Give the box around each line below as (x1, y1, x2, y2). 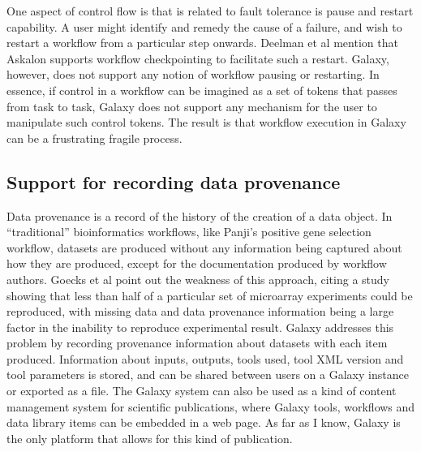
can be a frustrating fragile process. (6, 129, 183, 146)
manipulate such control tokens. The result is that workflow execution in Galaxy (6, 114, 406, 131)
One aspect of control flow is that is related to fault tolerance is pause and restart (6, 2, 414, 19)
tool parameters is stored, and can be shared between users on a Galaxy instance (6, 366, 409, 383)
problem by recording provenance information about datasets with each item (6, 334, 388, 351)
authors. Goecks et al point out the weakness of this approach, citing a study (6, 270, 389, 287)
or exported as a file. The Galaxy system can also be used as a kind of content (6, 382, 397, 399)
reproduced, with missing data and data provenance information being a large (6, 303, 394, 320)
